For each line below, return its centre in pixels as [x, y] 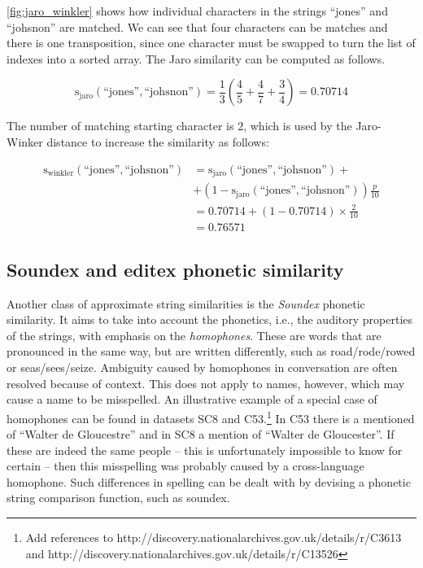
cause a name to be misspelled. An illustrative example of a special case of [192, 399]
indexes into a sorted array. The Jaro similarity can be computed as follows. [196, 58]
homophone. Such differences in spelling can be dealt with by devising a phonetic [209, 481]
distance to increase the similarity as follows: [158, 141]
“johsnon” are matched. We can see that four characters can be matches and [197, 26]
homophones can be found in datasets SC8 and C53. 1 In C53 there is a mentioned [211, 417]
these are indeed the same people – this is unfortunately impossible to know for [205, 450]
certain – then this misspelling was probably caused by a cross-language [185, 466]
